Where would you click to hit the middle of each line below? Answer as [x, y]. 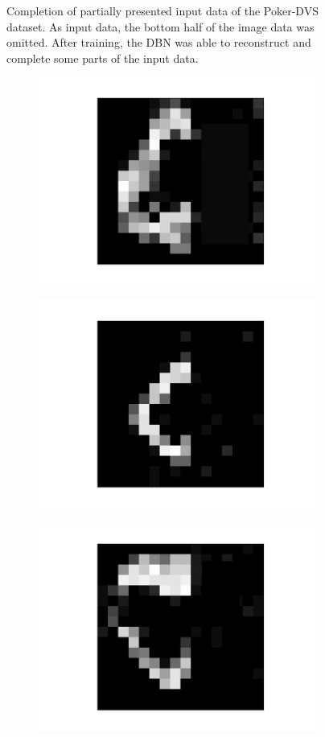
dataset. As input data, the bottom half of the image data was [160, 26]
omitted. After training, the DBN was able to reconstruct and [159, 42]
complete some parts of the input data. [103, 58]
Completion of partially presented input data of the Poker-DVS [162, 10]
